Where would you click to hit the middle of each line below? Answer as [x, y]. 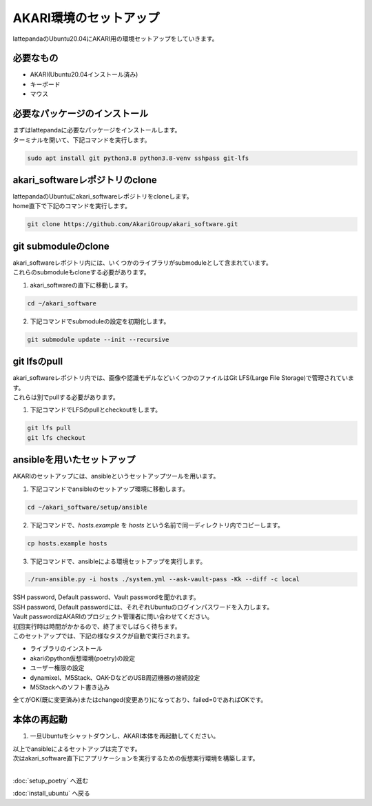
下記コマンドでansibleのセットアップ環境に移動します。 [109, 489]
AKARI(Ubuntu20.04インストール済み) [84, 74]
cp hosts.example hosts [68, 543]
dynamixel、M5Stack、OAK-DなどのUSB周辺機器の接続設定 [115, 677]
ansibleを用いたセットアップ [74, 460]
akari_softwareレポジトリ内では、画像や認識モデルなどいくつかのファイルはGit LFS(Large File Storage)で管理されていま [183, 378]
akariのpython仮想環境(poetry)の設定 [83, 658]
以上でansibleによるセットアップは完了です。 [77, 749]
